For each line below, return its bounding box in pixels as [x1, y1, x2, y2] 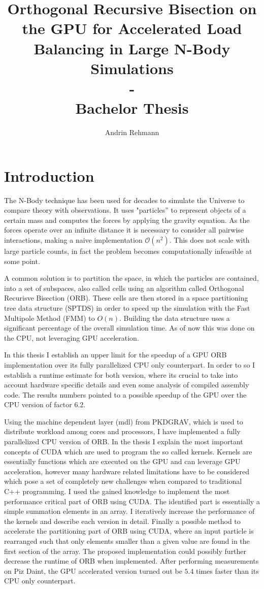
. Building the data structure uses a [119, 312, 230, 323]
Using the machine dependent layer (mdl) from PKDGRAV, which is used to [4, 416, 243, 427]
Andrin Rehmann [105, 127, 159, 138]
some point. [4, 255, 40, 266]
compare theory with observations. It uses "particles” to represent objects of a [4, 205, 246, 215]
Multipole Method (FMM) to [4, 312, 95, 323]
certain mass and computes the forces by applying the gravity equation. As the [4, 214, 250, 225]
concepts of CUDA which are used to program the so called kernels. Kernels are [4, 446, 252, 456]
